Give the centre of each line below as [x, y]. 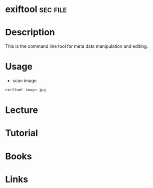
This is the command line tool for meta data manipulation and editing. [77, 46]
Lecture [22, 110]
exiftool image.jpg [26, 90]
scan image [24, 81]
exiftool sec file [36, 9]
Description [30, 33]
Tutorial [22, 133]
